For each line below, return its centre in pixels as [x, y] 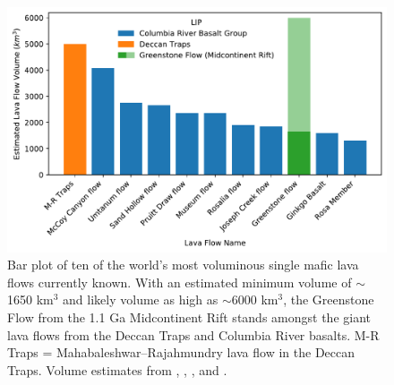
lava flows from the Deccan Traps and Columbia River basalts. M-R [193, 334]
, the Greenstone [329, 299]
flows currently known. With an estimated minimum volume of [180, 282]
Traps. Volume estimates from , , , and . [117, 369]
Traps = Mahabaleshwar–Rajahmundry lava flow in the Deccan [181, 352]
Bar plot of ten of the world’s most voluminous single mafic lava [183, 265]
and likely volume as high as [141, 299]
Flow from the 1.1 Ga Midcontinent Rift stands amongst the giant [189, 317]
